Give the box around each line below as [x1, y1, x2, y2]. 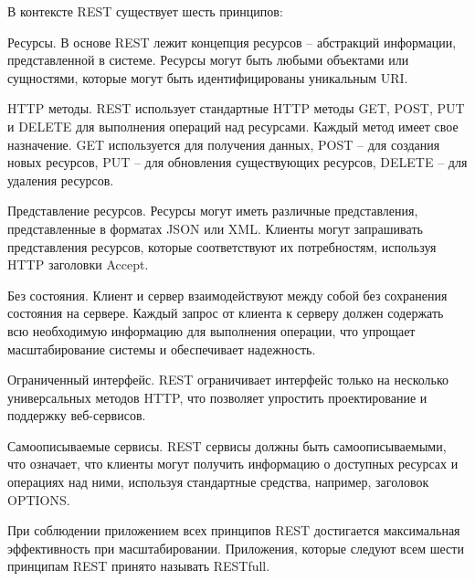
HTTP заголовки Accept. [7, 255, 149, 274]
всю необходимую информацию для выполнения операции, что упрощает [7, 321, 416, 340]
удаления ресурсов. [7, 170, 114, 189]
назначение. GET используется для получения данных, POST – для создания [7, 134, 440, 153]
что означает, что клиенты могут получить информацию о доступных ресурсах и [7, 454, 459, 473]
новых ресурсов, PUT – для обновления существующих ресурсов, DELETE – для [7, 153, 468, 172]
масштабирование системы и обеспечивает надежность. [7, 339, 316, 358]
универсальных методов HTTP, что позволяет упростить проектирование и [7, 387, 427, 407]
